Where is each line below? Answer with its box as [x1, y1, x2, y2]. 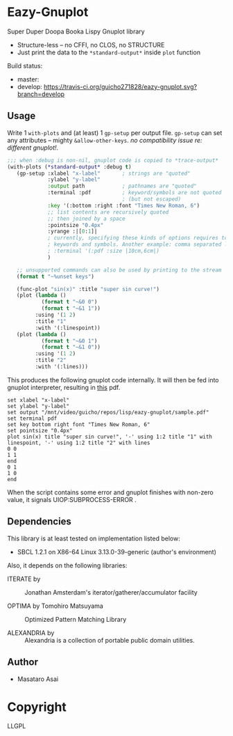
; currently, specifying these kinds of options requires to [47, 235, 228, 242]
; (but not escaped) [121, 196, 182, 203]
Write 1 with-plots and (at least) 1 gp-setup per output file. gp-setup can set [7, 128, 223, 136]
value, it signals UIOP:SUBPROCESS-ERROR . [7, 495, 137, 503]
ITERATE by [7, 574, 41, 583]
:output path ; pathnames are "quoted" [47, 182, 197, 190]
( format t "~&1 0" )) [41, 344, 101, 351]
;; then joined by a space [47, 215, 126, 222]
